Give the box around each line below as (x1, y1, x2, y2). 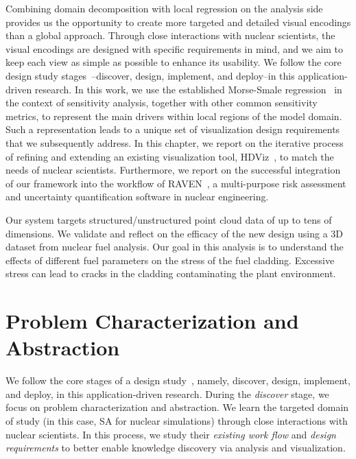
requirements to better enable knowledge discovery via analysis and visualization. (5, 440, 346, 455)
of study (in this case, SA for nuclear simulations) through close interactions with (5, 413, 348, 427)
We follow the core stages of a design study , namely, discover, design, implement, (5, 373, 351, 388)
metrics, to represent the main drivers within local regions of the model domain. (5, 108, 342, 123)
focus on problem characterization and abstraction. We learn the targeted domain (5, 400, 349, 414)
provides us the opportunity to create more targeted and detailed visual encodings (5, 14, 351, 29)
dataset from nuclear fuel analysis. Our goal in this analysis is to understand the (5, 239, 344, 254)
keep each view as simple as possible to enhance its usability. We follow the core (5, 55, 342, 69)
